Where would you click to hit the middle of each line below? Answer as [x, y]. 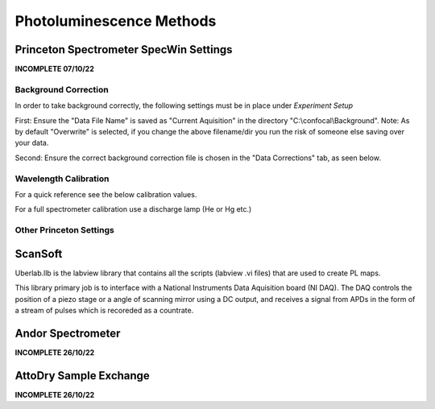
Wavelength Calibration [62, 179]
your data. [32, 143]
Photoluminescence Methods [116, 21]
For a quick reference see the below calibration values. [106, 194]
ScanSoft [39, 254]
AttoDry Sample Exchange [83, 376]
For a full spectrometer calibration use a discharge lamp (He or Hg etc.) [133, 209]
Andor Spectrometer [68, 333]
